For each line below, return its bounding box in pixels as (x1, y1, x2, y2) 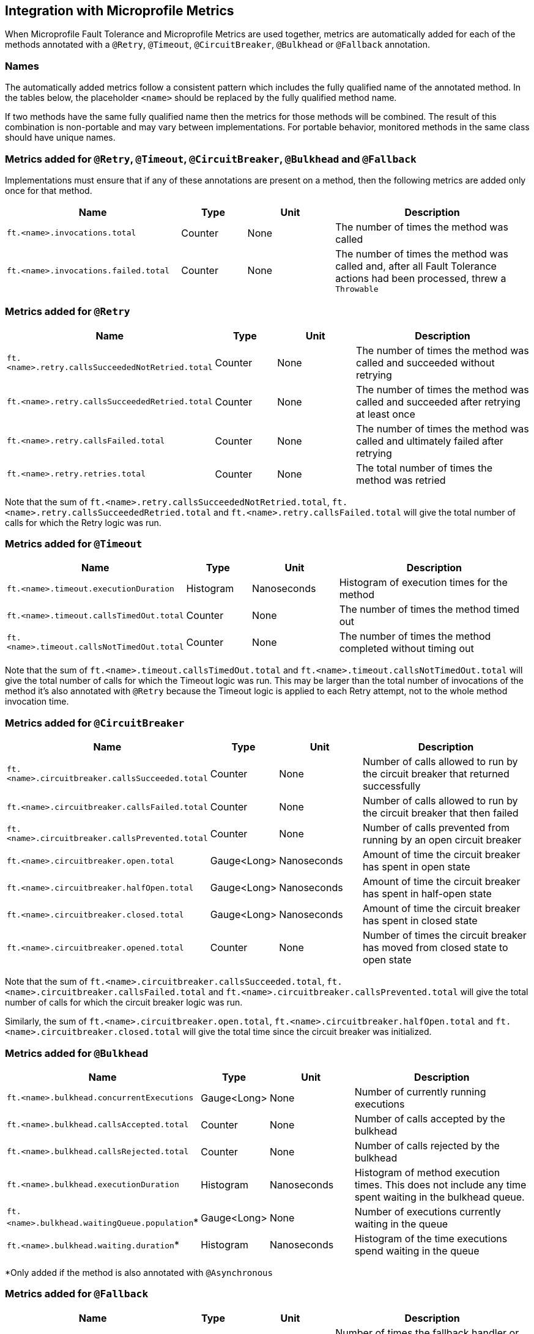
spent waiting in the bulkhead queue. (354, 1190, 525, 1203)
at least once (356, 407, 415, 420)
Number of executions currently (354, 1205, 501, 1218)
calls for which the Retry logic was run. (5, 517, 161, 528)
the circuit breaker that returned (362, 768, 510, 780)
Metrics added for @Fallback (5, 1288, 149, 1300)
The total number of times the (356, 461, 493, 474)
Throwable (335, 284, 379, 294)
